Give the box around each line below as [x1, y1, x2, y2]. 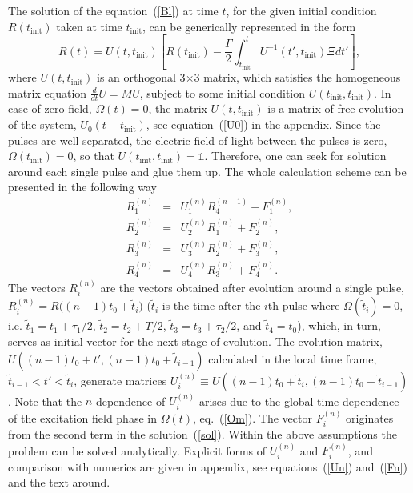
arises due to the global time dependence [198, 392, 399, 409]
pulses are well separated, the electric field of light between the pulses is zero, [8, 131, 387, 148]
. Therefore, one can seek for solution [204, 147, 387, 164]
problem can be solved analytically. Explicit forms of [8, 442, 267, 459]
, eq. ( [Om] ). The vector [192, 409, 312, 426]
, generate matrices [74, 371, 167, 388]
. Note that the [8, 392, 82, 409]
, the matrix [148, 100, 207, 117]
